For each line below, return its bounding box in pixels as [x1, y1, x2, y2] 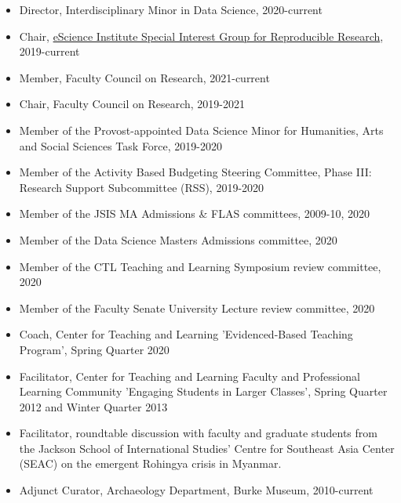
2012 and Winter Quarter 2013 [19, 398, 168, 414]
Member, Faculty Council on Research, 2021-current [19, 69, 270, 85]
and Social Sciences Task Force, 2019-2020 [19, 137, 222, 154]
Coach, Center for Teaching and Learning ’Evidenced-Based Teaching [19, 326, 353, 342]
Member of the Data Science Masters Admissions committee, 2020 [19, 231, 337, 248]
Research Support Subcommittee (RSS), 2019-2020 [19, 179, 264, 195]
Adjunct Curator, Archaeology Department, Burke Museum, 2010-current [19, 482, 374, 498]
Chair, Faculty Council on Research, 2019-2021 [19, 96, 245, 112]
